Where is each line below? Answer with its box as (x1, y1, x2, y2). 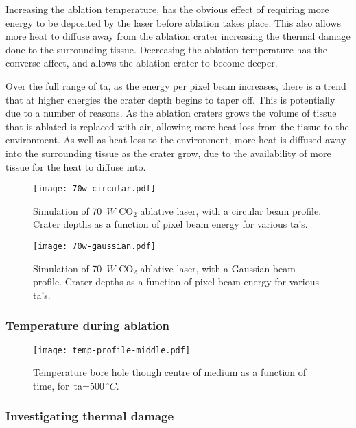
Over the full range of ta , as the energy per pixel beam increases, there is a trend (5, 78, 346, 93)
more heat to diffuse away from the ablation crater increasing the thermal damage (5, 29, 351, 43)
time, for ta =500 (33, 378, 104, 392)
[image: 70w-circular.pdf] (33, 184, 156, 194)
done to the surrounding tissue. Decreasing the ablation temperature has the (5, 42, 328, 56)
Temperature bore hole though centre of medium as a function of (33, 365, 307, 379)
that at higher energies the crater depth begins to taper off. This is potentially (5, 92, 335, 106)
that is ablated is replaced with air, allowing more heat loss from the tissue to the (5, 119, 349, 133)
